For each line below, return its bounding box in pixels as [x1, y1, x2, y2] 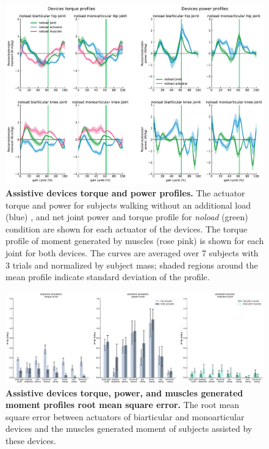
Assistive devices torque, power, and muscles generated [5, 386, 243, 399]
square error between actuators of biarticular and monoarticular [5, 410, 245, 423]
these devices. [5, 434, 56, 447]
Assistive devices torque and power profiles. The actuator [5, 187, 245, 199]
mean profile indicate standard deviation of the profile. [5, 270, 210, 283]
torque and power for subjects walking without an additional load [5, 198, 251, 211]
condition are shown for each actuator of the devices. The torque [5, 222, 248, 235]
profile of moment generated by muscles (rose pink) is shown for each [5, 234, 264, 247]
